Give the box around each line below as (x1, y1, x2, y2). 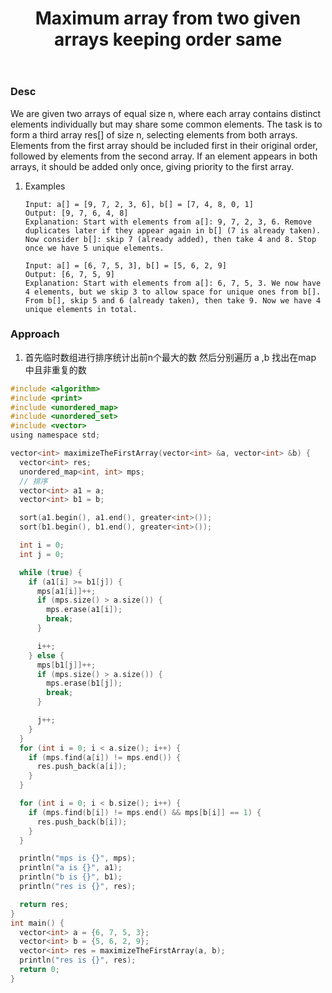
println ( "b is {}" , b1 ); (19, 872, 123, 882)
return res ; (19, 899, 70, 909)
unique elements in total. (24, 304, 138, 314)
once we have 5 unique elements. (24, 243, 165, 253)
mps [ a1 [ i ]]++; (36, 586, 97, 596)
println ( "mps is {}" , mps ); (19, 853, 137, 864)
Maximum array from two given (34, 7, 302, 30)
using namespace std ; (10, 430, 101, 441)
